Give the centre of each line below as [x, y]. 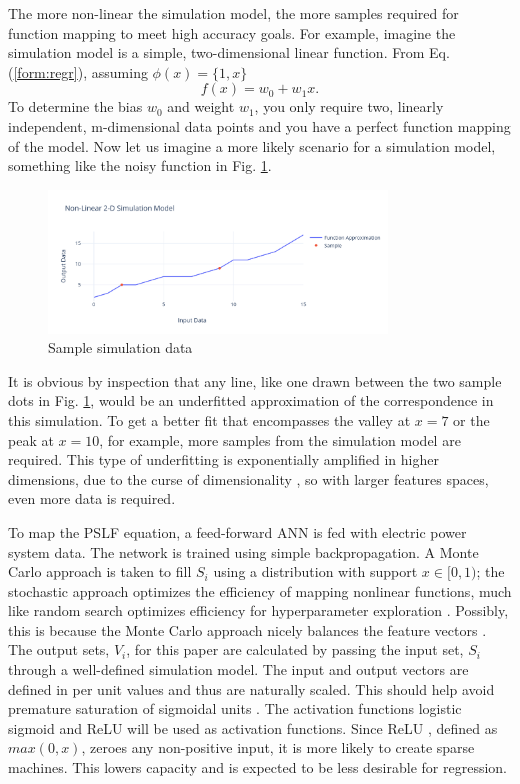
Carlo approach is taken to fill [100, 571]
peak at [31, 439]
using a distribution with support [315, 571]
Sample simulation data [120, 347]
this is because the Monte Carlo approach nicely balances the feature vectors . [247, 629]
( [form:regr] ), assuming [78, 71]
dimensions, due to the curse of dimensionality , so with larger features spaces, [248, 478]
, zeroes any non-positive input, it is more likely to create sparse [278, 747]
